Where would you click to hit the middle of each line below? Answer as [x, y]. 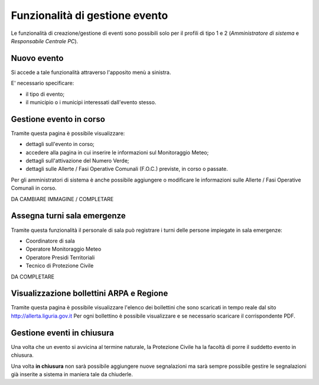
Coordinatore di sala [50, 241]
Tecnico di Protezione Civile [60, 266]
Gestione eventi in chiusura [63, 333]
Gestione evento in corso [58, 119]
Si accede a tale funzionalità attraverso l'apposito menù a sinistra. [91, 72]
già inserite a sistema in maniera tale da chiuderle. [72, 374]
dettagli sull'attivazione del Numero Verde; [77, 161]
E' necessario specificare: [43, 83]
